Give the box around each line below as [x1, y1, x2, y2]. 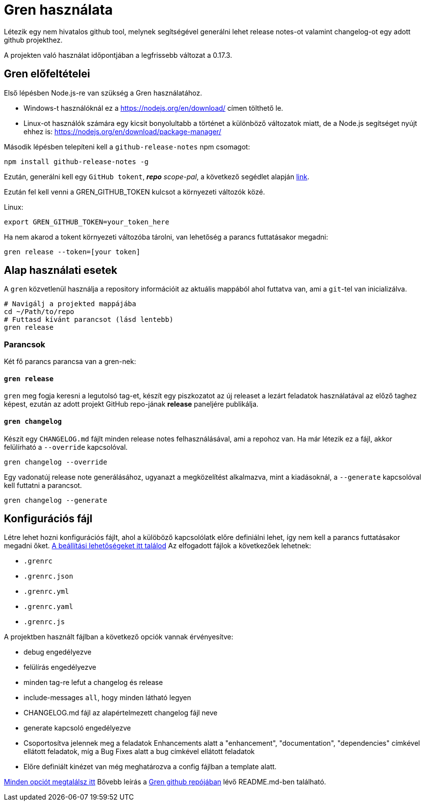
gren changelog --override [4, 458, 107, 466]
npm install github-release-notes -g [4, 157, 149, 166]
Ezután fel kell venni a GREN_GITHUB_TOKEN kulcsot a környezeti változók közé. [4, 187, 265, 196]
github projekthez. [4, 35, 63, 44]
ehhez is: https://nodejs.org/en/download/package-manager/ [24, 127, 222, 136]
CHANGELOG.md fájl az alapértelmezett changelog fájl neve [24, 708, 218, 717]
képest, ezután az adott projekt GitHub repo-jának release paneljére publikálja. [4, 400, 259, 409]
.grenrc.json [24, 572, 74, 581]
